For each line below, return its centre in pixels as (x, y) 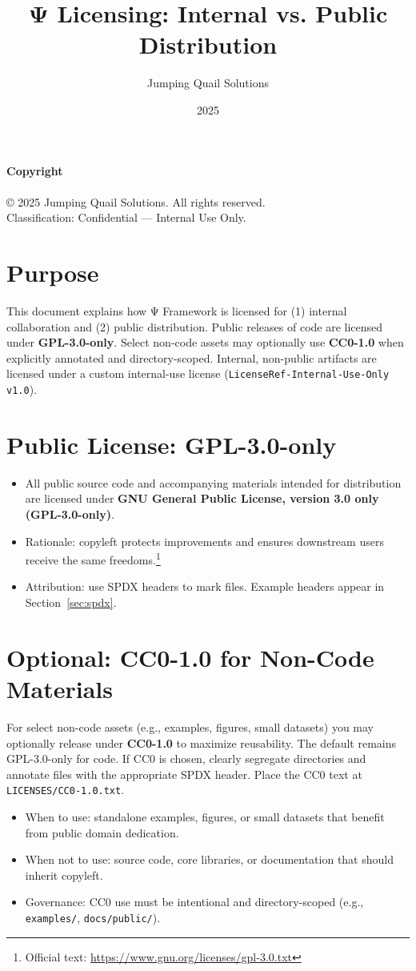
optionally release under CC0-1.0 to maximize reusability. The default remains (201, 742)
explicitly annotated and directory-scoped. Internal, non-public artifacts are (192, 357)
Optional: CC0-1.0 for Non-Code (190, 657)
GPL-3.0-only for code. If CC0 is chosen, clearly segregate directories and (186, 758)
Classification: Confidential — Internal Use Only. (126, 217)
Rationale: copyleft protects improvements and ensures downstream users (204, 541)
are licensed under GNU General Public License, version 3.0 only (202, 498)
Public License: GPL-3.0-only (172, 444)
